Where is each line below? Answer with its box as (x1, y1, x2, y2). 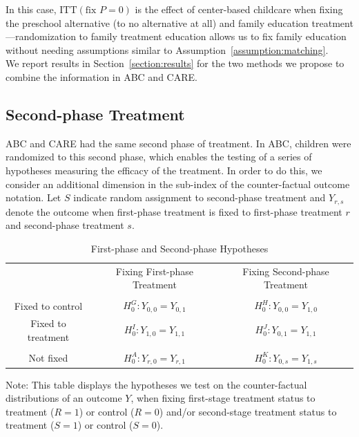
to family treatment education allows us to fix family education (79, 29, 347, 44)
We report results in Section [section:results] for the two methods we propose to (6, 56, 345, 71)
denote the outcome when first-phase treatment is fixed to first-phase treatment (6, 204, 342, 218)
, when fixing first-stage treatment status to (130, 391, 316, 405)
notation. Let (6, 190, 61, 205)
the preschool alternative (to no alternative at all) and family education (6, 15, 309, 30)
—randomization (6, 29, 76, 44)
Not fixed (28, 351, 68, 365)
